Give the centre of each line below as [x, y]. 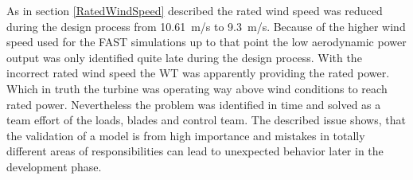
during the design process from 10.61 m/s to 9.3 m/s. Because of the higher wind [206, 26]
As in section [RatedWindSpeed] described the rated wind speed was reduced [195, 10]
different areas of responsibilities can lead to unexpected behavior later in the [195, 151]
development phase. [54, 166]
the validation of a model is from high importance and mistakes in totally [186, 135]
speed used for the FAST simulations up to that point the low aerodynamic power [206, 42]
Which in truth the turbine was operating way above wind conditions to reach [197, 88]
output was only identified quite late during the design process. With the [184, 57]
